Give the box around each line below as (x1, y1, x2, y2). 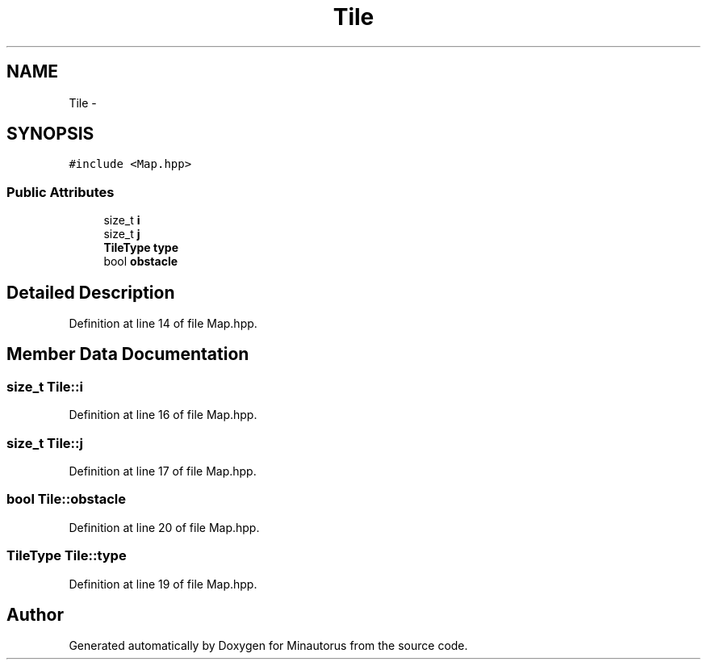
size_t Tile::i (6, 378, 83, 395)
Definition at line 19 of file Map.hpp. (69, 576, 257, 591)
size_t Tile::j (6, 434, 83, 451)
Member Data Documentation (6, 344, 249, 365)
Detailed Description (6, 282, 175, 303)
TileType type (103, 241, 178, 255)
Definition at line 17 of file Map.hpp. (69, 464, 257, 478)
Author (6, 604, 64, 625)
